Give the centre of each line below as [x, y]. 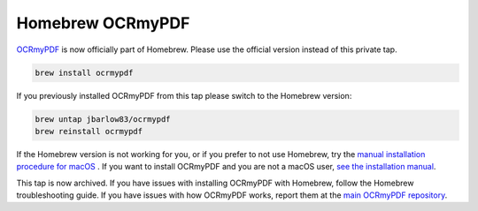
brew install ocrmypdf [84, 72]
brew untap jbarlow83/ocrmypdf [103, 119]
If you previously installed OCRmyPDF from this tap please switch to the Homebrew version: [184, 95]
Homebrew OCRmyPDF [103, 23]
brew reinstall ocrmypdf [89, 131]
